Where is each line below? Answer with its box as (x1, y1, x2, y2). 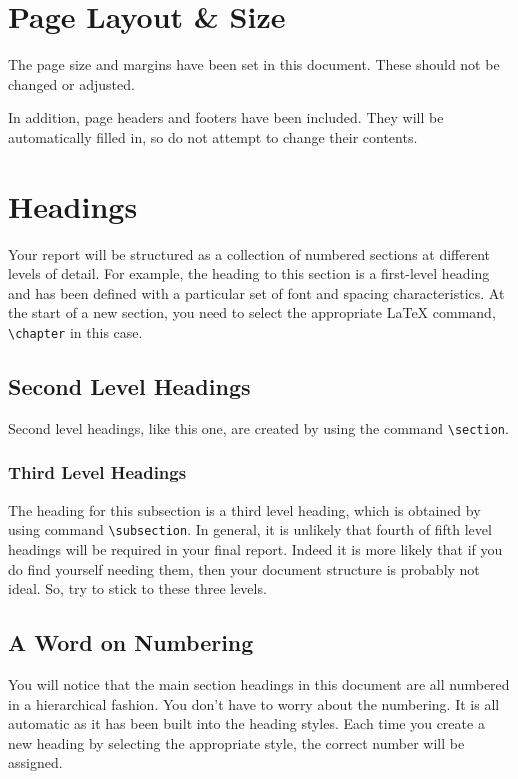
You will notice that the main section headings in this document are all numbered (8, 673, 510, 694)
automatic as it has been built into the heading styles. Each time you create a (8, 713, 485, 734)
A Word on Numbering (8, 627, 254, 658)
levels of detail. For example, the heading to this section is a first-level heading (8, 263, 490, 284)
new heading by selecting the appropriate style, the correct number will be (8, 732, 465, 753)
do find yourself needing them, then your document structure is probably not (8, 558, 480, 579)
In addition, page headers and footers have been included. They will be (8, 107, 444, 128)
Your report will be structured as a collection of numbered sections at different (8, 243, 491, 264)
